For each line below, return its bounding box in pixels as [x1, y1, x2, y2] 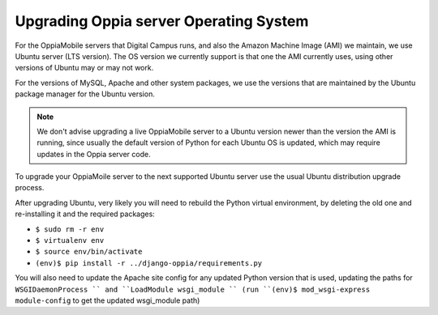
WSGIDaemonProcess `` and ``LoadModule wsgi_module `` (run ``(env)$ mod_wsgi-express [15, 284, 371, 294]
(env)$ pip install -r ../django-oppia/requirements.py [35, 258, 263, 267]
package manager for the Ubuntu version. [15, 89, 156, 99]
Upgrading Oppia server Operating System [15, 12, 309, 30]
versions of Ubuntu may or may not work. [15, 63, 154, 73]
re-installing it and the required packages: [15, 209, 156, 219]
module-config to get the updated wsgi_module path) [15, 296, 200, 305]
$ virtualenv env [35, 236, 105, 245]
